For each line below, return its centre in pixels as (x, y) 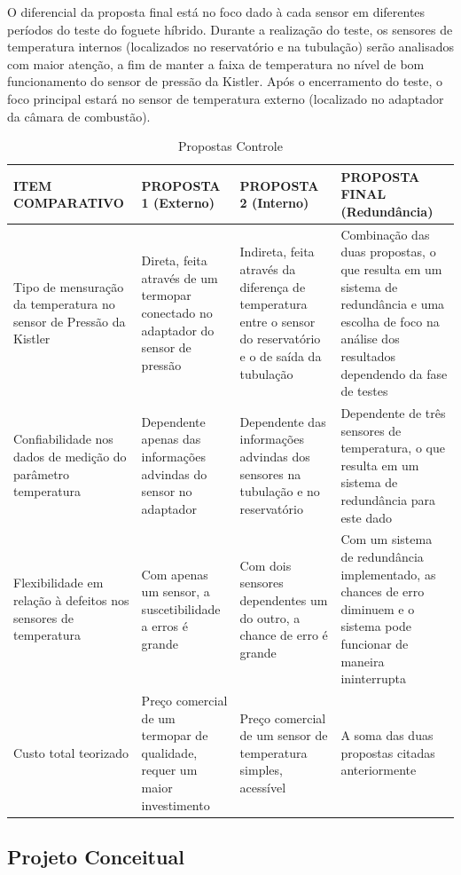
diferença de (273, 286)
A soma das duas (387, 735)
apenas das (171, 439)
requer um (169, 770)
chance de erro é (284, 635)
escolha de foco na (390, 321)
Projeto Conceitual (96, 857)
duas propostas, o (388, 252)
